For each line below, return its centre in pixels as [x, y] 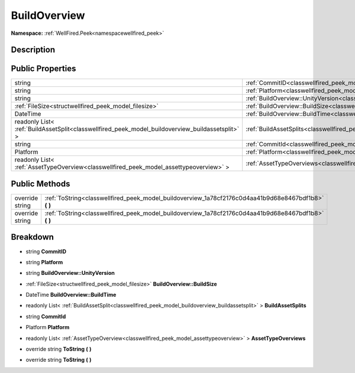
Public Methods [41, 184]
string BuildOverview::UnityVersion [70, 273]
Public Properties [43, 69]
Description [33, 50]
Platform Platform [48, 327]
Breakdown [33, 237]
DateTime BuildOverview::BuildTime [71, 295]
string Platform [44, 262]
